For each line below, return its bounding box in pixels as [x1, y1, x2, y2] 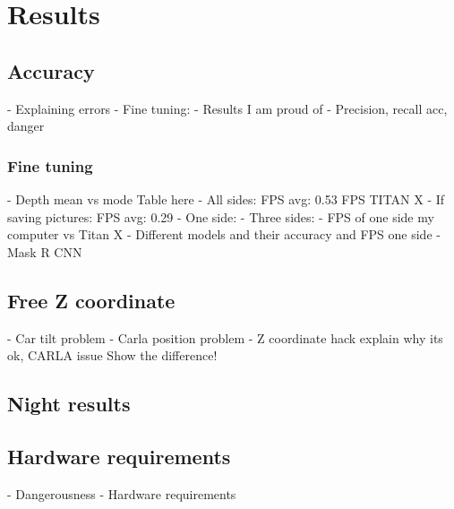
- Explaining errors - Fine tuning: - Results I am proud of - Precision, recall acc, [7, 99, 448, 117]
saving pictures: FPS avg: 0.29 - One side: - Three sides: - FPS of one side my [7, 207, 434, 226]
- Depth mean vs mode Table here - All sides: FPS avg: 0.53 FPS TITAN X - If [7, 189, 445, 208]
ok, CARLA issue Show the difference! [7, 346, 218, 365]
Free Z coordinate [7, 286, 176, 314]
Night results [7, 390, 131, 418]
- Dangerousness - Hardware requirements [7, 484, 236, 503]
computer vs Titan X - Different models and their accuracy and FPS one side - [7, 225, 441, 244]
